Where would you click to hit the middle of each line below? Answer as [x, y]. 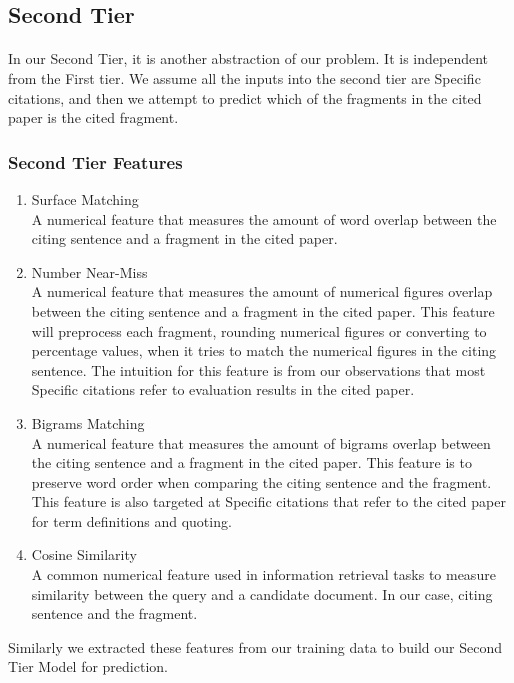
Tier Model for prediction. [88, 666]
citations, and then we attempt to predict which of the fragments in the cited [245, 97]
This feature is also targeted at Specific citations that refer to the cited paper [268, 501]
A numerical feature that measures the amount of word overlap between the [264, 218]
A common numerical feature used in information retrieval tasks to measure [263, 574]
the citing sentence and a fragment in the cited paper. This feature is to [251, 462]
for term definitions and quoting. [131, 520]
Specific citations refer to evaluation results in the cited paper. [223, 389]
